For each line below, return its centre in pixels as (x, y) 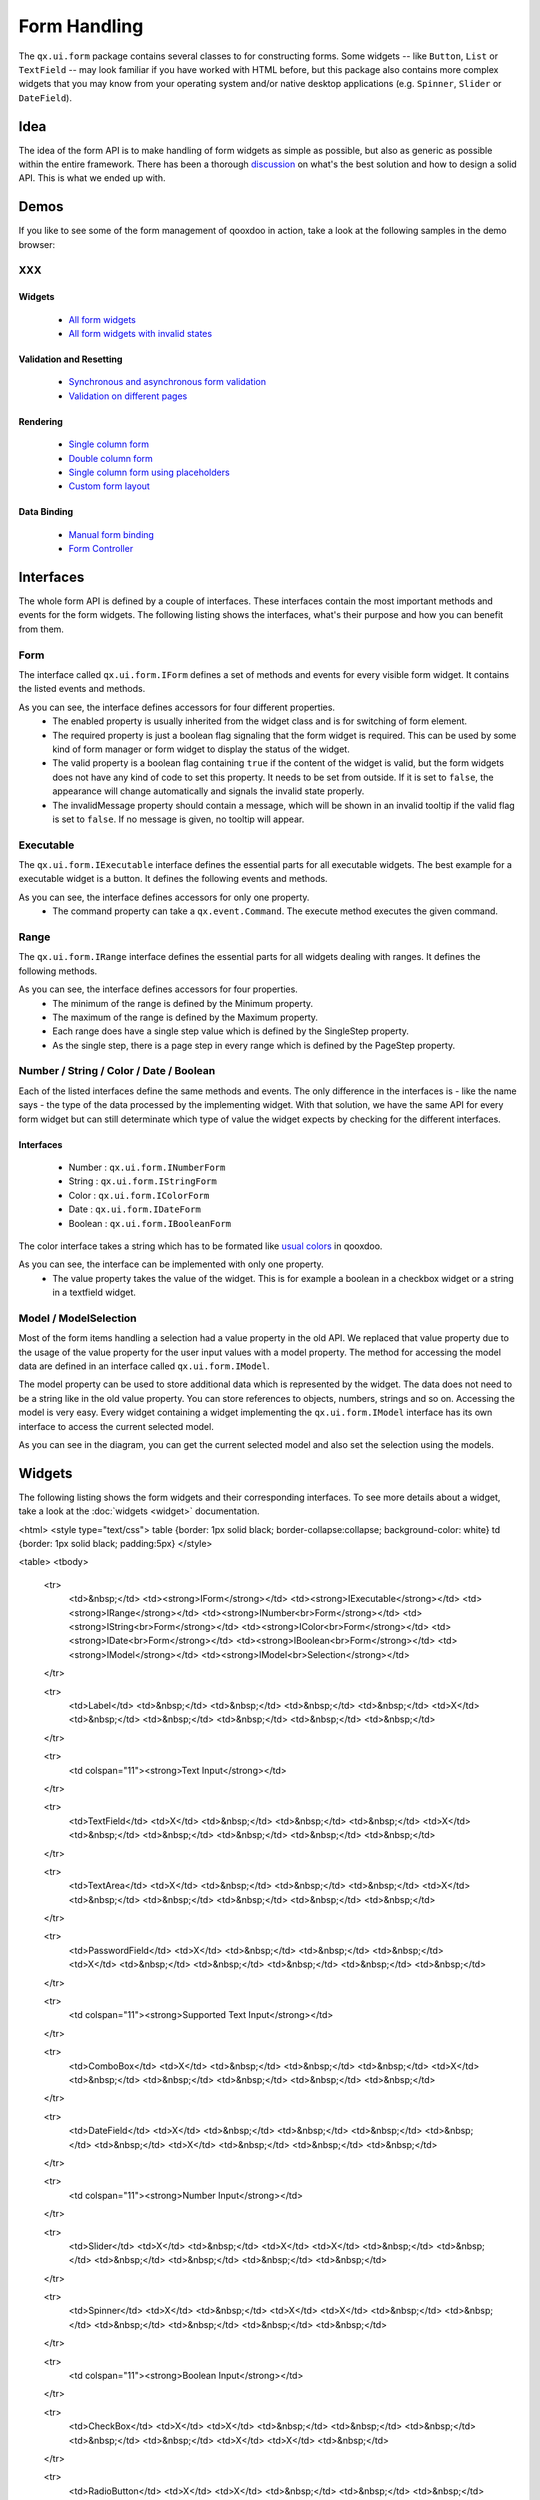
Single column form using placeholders (149, 472)
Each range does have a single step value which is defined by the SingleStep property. (231, 1031)
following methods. (58, 971)
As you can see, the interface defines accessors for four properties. (158, 989)
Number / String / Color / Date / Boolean (117, 1071)
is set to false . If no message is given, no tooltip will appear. (178, 819)
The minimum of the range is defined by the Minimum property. (183, 1003)
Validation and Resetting (70, 359)
